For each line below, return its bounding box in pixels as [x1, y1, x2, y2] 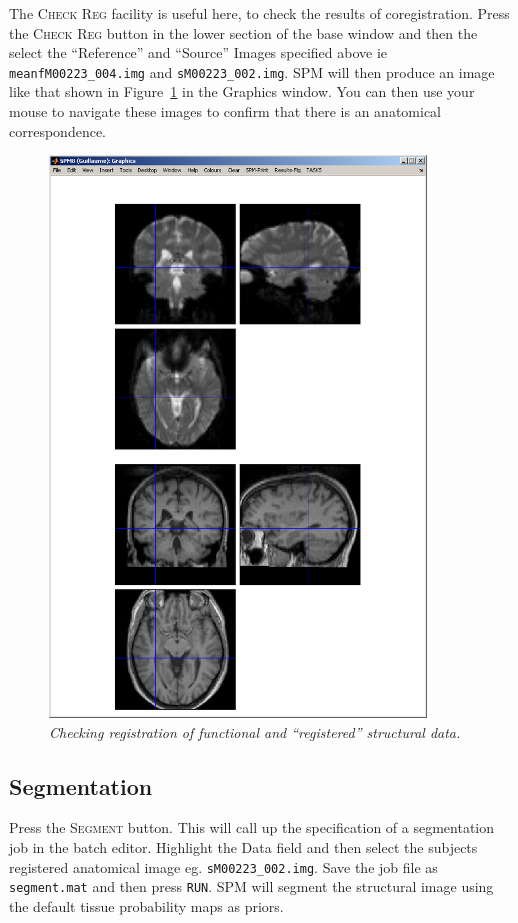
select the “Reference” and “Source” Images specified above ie [9, 42, 388, 63]
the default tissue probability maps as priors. [9, 895, 284, 916]
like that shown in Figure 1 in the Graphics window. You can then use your [9, 81, 475, 102]
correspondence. [9, 120, 106, 141]
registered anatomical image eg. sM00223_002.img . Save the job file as [9, 856, 438, 877]
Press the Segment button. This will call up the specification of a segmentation [9, 817, 495, 838]
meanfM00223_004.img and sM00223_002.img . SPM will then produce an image [9, 61, 495, 82]
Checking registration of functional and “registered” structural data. [49, 721, 461, 742]
